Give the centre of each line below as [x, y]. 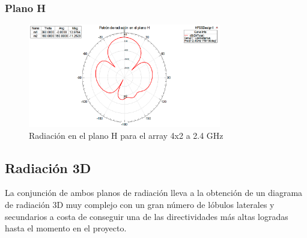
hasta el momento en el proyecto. [66, 228]
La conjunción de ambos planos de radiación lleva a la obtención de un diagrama [154, 193]
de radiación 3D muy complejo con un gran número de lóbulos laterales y [140, 204]
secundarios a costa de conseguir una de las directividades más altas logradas [147, 216]
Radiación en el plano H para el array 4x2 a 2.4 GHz [126, 135]
